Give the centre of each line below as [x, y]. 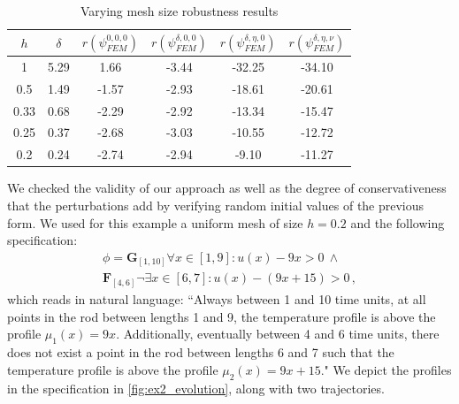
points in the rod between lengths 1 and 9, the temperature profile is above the [222, 316]
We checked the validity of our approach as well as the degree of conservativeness [227, 188]
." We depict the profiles [386, 369]
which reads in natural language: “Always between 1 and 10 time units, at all [217, 299]
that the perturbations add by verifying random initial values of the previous [216, 205]
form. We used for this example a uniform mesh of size [155, 222]
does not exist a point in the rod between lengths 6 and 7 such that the [201, 352]
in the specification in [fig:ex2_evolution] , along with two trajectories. [196, 388]
